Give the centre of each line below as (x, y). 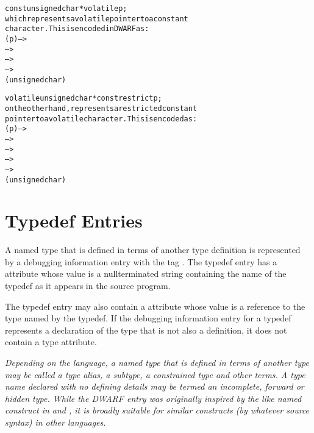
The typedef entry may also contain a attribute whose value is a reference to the (155, 306)
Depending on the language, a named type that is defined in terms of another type (157, 363)
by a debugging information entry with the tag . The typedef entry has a (141, 261)
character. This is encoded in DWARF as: (77, 29)
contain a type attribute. (51, 342)
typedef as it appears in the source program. (88, 286)
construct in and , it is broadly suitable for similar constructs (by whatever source (157, 410)
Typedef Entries (74, 220)
